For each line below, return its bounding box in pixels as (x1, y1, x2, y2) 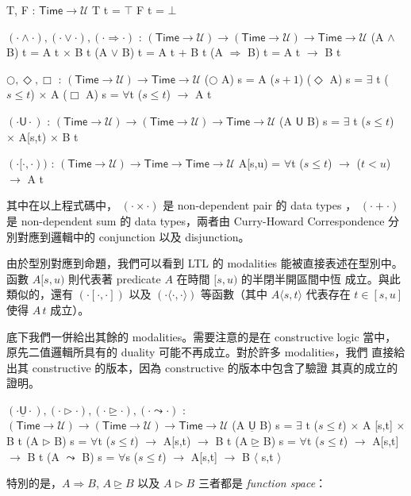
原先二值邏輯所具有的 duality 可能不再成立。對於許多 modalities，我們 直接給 (6, 344, 405, 360)
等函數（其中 (201, 286, 268, 302)
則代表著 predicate (68, 270, 161, 286)
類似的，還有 (6, 286, 73, 302)
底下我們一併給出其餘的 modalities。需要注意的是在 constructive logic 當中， (6, 328, 397, 344)
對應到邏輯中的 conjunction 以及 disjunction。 (17, 228, 250, 244)
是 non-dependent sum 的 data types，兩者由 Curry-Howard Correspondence (6, 212, 385, 229)
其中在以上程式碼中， (6, 197, 117, 213)
